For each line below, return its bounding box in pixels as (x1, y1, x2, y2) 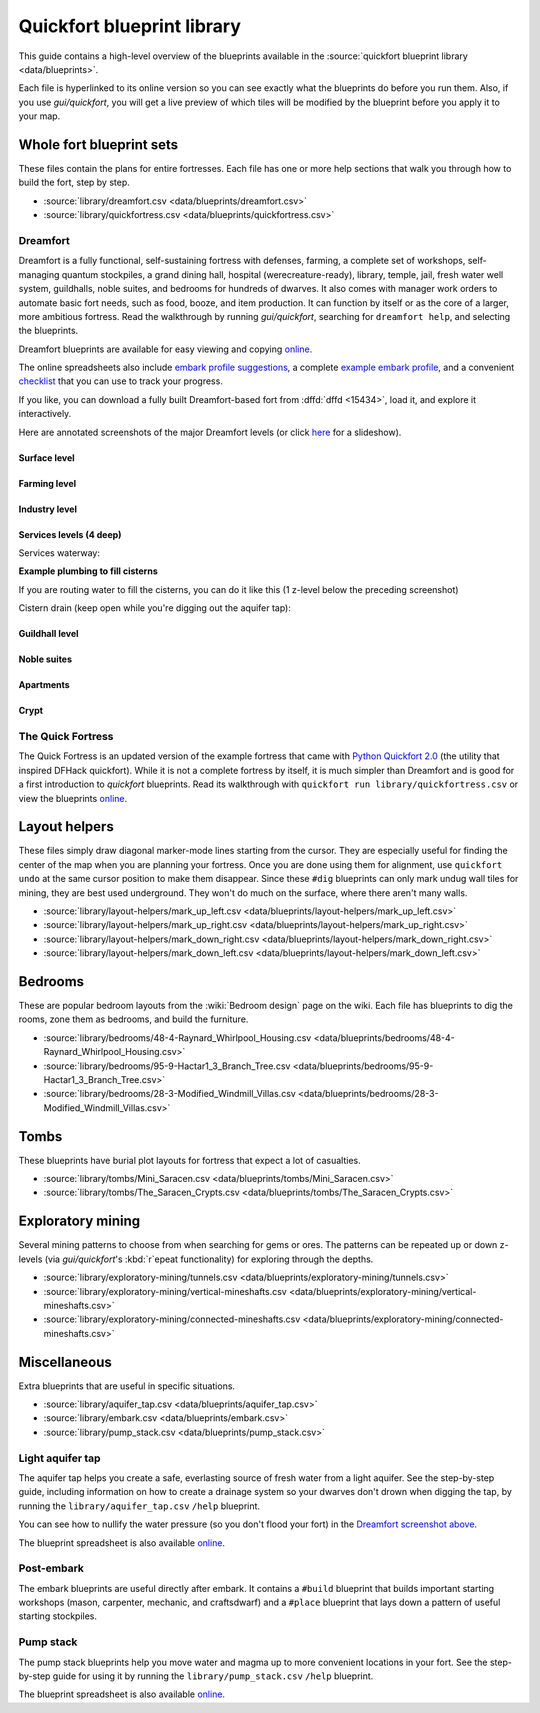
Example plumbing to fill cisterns (18, 565, 159, 577)
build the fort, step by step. (18, 176, 130, 189)
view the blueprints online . (18, 792, 128, 804)
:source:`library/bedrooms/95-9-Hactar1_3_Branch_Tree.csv (43, 1060, 291, 1072)
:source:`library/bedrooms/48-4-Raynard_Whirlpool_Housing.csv (43, 1031, 312, 1044)
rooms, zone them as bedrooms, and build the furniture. (18, 1013, 249, 1025)
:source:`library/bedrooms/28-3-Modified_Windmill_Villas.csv (43, 1088, 297, 1100)
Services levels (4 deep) (18, 528, 122, 540)
